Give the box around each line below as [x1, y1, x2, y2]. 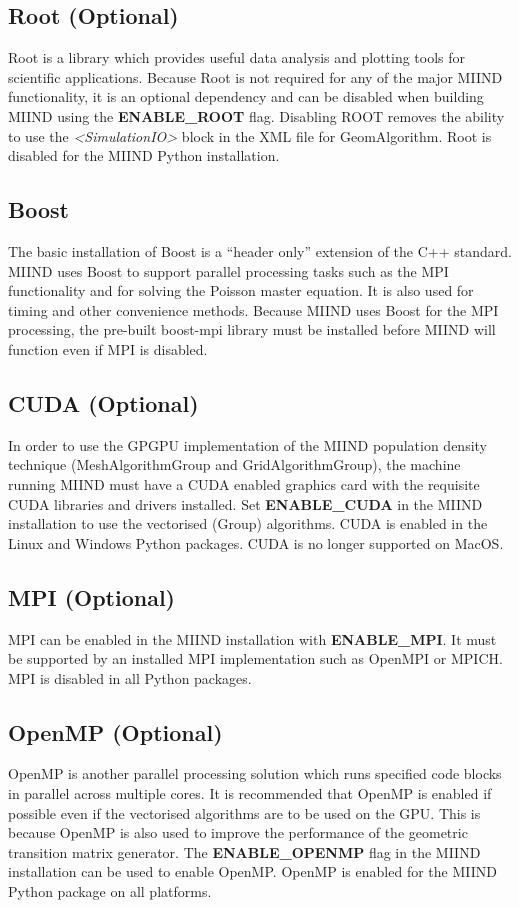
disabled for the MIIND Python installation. [8, 145, 280, 166]
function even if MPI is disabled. [8, 338, 208, 359]
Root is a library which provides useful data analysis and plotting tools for [8, 47, 466, 68]
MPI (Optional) [8, 581, 175, 612]
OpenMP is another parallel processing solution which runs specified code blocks [8, 763, 502, 784]
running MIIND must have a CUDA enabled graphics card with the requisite [8, 473, 480, 494]
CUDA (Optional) [8, 387, 199, 418]
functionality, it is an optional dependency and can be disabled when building [8, 86, 484, 107]
